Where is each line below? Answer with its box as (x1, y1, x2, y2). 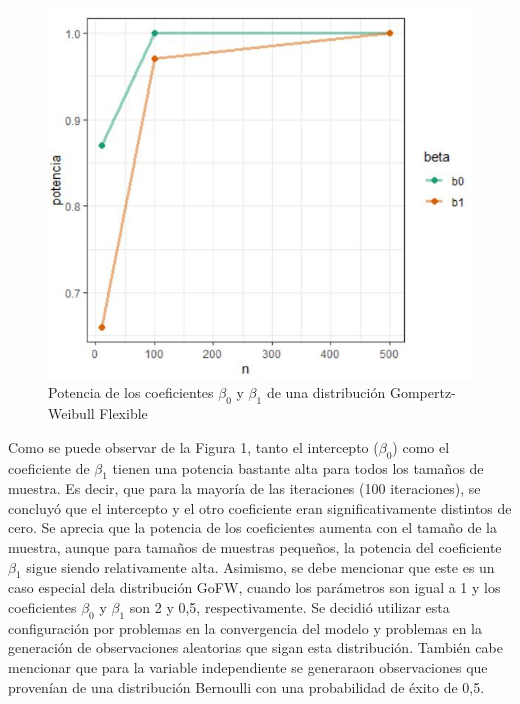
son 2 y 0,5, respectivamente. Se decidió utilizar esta (129, 597, 450, 618)
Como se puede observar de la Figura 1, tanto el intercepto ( (8, 436, 379, 457)
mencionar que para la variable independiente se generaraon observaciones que (8, 657, 488, 678)
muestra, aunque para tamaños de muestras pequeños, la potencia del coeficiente (8, 537, 502, 558)
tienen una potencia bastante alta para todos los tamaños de (112, 457, 484, 478)
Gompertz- (389, 382, 456, 403)
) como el (392, 436, 450, 457)
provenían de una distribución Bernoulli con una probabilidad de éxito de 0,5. (8, 676, 485, 697)
